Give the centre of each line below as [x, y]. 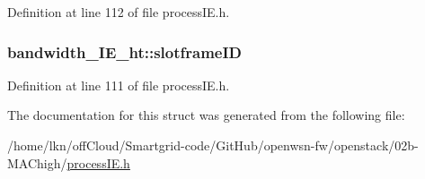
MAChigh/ [37, 162]
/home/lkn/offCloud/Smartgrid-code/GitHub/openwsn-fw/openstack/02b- [213, 145]
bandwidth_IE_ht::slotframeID [125, 51]
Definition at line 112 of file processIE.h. [119, 12]
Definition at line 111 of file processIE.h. [119, 85]
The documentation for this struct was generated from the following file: [206, 115]
